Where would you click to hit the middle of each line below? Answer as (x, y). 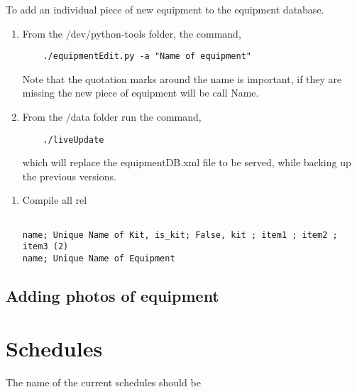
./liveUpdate (73, 140)
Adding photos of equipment (112, 296)
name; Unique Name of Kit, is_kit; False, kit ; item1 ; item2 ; (180, 235)
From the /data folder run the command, (112, 117)
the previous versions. (69, 176)
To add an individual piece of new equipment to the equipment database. (165, 9)
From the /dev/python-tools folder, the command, (132, 33)
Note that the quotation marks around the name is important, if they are (182, 78)
